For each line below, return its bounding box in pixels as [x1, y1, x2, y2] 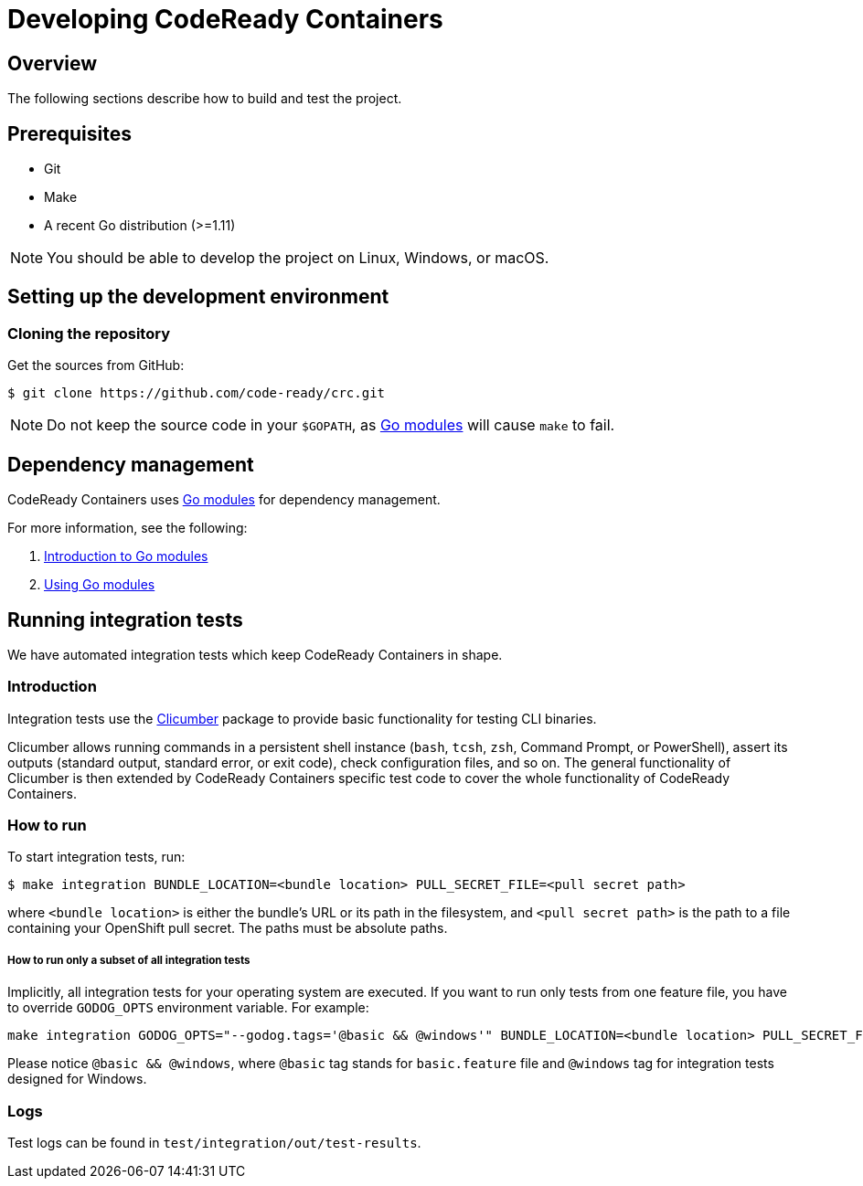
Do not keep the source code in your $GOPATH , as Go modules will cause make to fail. [47, 416, 615, 435]
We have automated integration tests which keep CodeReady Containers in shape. [7, 646, 503, 662]
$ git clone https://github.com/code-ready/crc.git [7, 386, 386, 401]
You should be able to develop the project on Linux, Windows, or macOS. [47, 249, 549, 268]
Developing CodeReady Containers [7, 4, 443, 35]
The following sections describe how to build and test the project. [7, 90, 402, 107]
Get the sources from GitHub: [7, 357, 185, 374]
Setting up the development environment [7, 285, 389, 309]
